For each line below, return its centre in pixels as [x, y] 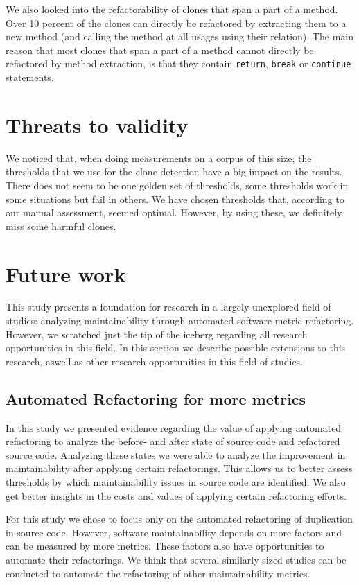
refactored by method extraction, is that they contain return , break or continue [178, 63]
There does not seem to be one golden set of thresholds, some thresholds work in [177, 185]
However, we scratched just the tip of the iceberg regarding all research [157, 334]
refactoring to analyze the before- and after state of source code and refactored [173, 441]
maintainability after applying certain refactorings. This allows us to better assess [179, 468]
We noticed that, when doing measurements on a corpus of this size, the [159, 158]
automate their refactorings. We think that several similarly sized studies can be [176, 559]
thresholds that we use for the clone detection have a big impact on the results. [174, 172]
